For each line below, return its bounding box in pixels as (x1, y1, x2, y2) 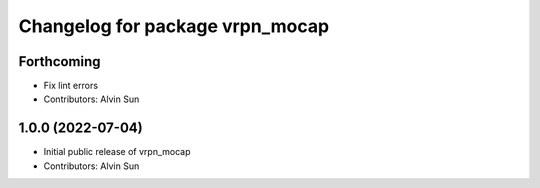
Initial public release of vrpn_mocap (43, 146, 191, 158)
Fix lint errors (43, 80, 99, 92)
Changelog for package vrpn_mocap (18, 15, 330, 37)
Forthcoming (18, 53, 101, 70)
